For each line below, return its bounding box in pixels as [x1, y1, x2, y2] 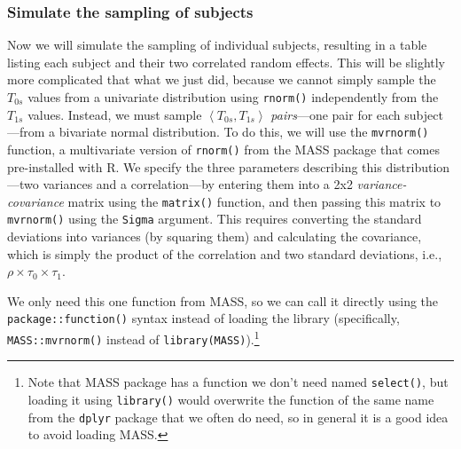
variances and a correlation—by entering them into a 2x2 [43, 175, 353, 193]
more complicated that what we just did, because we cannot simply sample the [7, 70, 436, 89]
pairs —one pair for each [270, 105, 401, 123]
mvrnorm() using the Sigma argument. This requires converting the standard [7, 209, 422, 228]
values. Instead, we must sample [27, 105, 202, 123]
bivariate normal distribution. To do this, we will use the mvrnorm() [59, 122, 429, 141]
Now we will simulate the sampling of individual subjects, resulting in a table [7, 35, 427, 54]
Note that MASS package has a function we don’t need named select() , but [27, 373, 449, 391]
